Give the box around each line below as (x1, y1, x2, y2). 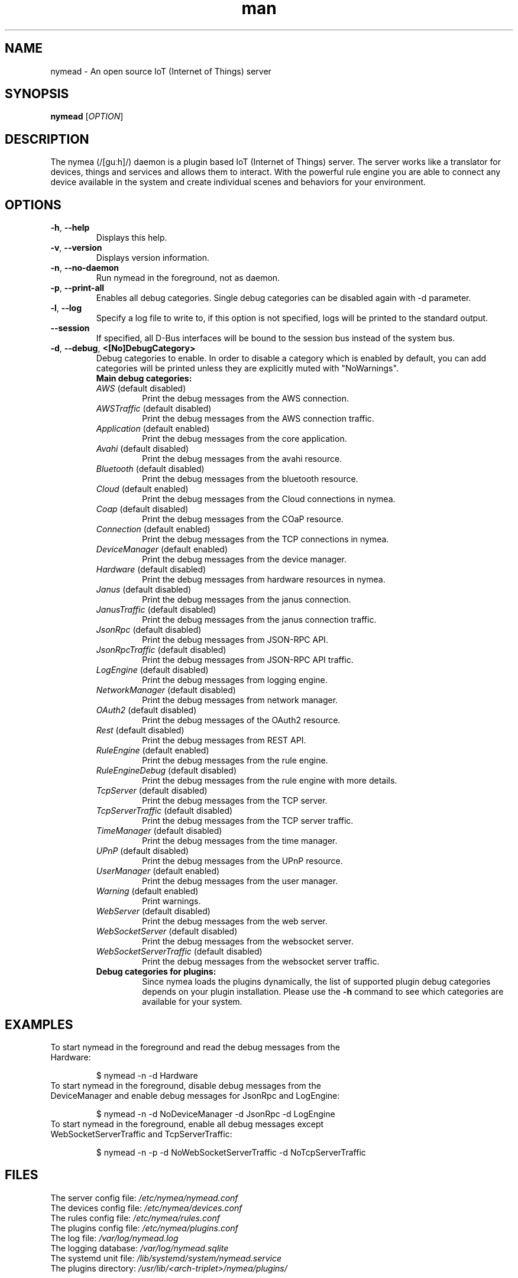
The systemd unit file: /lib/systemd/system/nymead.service (50, 1253, 282, 1263)
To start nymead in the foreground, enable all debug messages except (50, 1118, 324, 1129)
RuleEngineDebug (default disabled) (96, 765, 237, 776)
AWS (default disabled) (96, 383, 186, 394)
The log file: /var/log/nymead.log (50, 1232, 179, 1243)
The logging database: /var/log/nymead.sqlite (50, 1243, 229, 1253)
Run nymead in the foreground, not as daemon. (96, 273, 280, 283)
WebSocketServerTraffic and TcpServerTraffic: (50, 1128, 232, 1139)
